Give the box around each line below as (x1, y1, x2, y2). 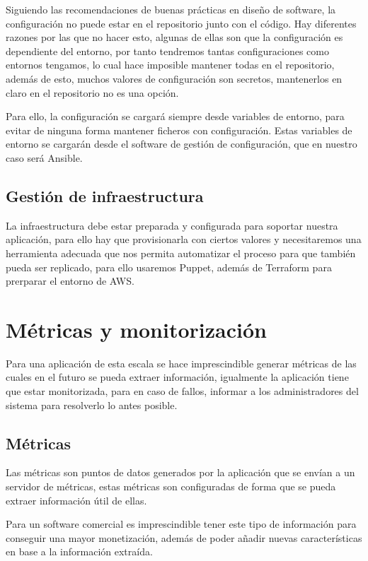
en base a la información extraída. (6, 544, 153, 559)
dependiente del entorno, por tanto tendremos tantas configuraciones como (6, 43, 329, 58)
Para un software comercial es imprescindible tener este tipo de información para (6, 516, 357, 531)
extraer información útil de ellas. (6, 492, 147, 507)
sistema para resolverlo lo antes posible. (6, 397, 178, 412)
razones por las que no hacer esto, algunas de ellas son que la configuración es (6, 30, 343, 45)
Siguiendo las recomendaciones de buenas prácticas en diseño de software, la (6, 2, 336, 16)
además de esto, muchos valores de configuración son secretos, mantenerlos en (6, 71, 343, 85)
